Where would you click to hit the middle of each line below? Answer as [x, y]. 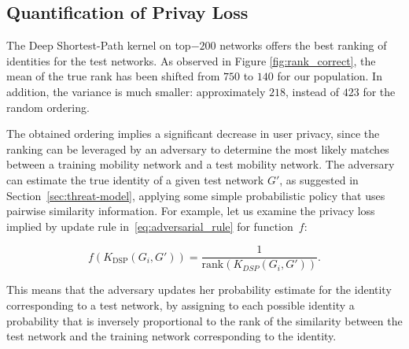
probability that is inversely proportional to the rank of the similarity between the [204, 320]
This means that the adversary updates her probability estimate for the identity [199, 290]
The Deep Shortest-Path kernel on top [99, 45]
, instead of [312, 91]
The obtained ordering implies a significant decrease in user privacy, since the [193, 134]
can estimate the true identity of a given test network [135, 179]
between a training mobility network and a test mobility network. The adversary [201, 164]
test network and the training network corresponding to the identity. [171, 336]
